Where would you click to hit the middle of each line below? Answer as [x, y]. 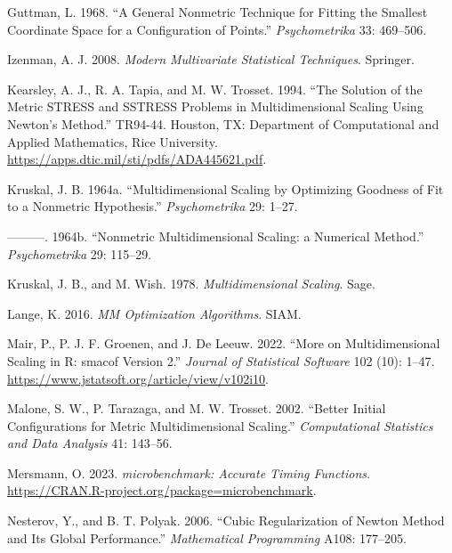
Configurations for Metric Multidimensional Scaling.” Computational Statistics [220, 425]
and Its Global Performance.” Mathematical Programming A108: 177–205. [207, 537]
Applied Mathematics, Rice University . [113, 141]
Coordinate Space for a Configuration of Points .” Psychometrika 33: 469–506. [217, 29]
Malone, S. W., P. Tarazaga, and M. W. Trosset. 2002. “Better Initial [197, 408]
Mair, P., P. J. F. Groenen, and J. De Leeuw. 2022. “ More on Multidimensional [224, 343]
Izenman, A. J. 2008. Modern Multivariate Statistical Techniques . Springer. [211, 59]
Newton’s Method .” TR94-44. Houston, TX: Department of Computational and [223, 123]
